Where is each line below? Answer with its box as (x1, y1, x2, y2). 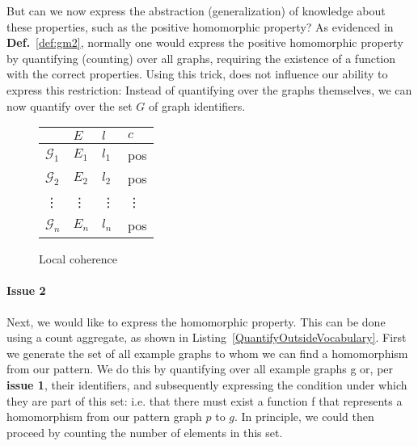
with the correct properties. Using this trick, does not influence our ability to (6, 65, 388, 82)
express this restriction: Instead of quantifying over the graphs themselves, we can (6, 81, 412, 98)
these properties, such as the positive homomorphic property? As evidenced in (6, 18, 394, 35)
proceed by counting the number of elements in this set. (6, 423, 283, 440)
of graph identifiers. (149, 97, 246, 114)
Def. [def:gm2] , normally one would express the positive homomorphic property (6, 34, 403, 51)
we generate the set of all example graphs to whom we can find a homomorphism (6, 344, 408, 361)
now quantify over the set (6, 97, 133, 114)
